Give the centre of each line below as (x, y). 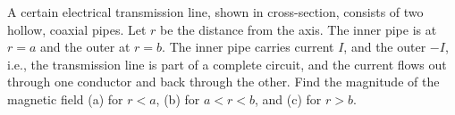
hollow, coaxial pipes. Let (77, 29)
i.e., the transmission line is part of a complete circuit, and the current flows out (227, 64)
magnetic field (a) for (65, 99)
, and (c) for (288, 99)
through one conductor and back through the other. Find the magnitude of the (223, 82)
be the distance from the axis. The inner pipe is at (299, 29)
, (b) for (178, 99)
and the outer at (85, 47)
